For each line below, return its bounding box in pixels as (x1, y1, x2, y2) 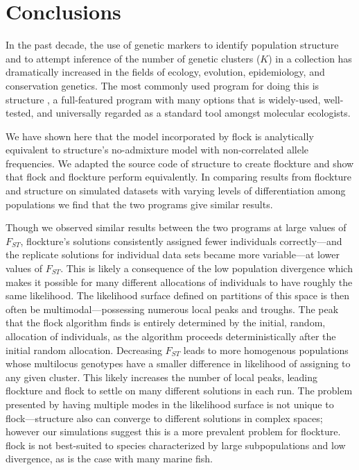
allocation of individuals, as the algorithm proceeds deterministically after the (6, 329, 336, 343)
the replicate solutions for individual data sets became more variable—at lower (6, 247, 340, 262)
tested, (6, 106, 34, 120)
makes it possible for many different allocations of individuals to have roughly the (6, 274, 353, 289)
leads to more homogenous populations (183, 342, 349, 357)
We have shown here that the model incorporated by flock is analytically (6, 128, 314, 143)
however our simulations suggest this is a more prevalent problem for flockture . (6, 424, 341, 439)
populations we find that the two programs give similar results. (6, 196, 273, 211)
